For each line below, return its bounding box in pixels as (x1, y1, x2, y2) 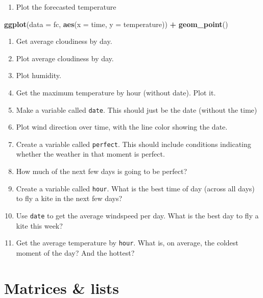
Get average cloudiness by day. (16, 36, 112, 46)
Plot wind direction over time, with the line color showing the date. (16, 121, 228, 132)
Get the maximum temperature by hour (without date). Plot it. (16, 87, 216, 97)
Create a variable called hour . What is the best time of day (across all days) (16, 183, 255, 193)
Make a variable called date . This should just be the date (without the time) (16, 104, 257, 115)
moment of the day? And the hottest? (16, 247, 135, 258)
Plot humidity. (16, 70, 61, 81)
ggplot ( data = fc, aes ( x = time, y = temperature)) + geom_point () (4, 18, 228, 29)
